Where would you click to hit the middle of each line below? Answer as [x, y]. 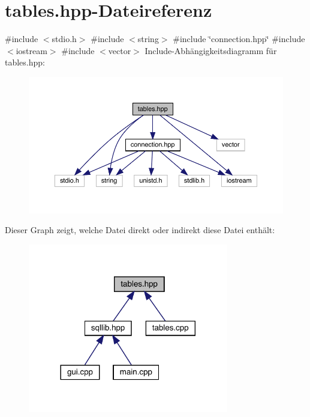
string [148, 39]
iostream [31, 50]
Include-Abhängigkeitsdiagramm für [211, 50]
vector [120, 50]
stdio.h [64, 39]
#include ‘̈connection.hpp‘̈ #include [239, 39]
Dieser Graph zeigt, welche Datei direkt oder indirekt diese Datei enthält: [140, 230]
